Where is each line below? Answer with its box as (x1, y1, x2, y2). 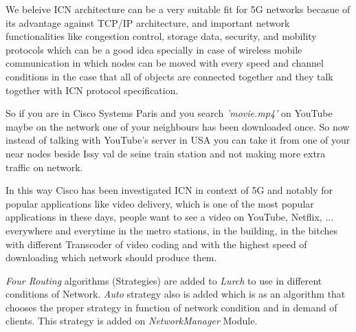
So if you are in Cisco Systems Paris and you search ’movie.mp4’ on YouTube (5, 106, 333, 120)
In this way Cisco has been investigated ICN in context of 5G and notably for (5, 183, 333, 197)
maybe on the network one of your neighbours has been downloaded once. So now (5, 119, 350, 133)
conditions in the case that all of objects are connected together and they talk (5, 69, 333, 83)
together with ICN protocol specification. (5, 82, 179, 97)
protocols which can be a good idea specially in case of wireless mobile (5, 42, 302, 56)
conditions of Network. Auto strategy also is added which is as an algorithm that (5, 287, 346, 301)
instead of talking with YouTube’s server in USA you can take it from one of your (5, 133, 351, 147)
